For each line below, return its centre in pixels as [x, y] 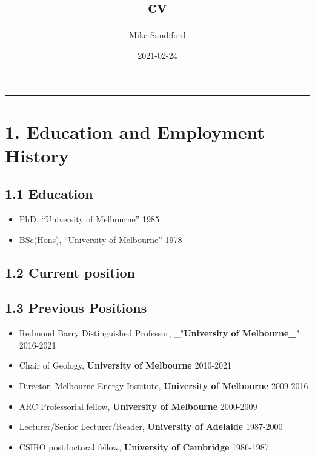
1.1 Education [49, 194]
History [37, 155]
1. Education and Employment [135, 131]
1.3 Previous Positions [76, 308]
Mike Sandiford [157, 35]
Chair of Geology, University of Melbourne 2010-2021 [125, 365]
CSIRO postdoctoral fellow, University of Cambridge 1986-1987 [144, 446]
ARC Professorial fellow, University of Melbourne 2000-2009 [138, 406]
